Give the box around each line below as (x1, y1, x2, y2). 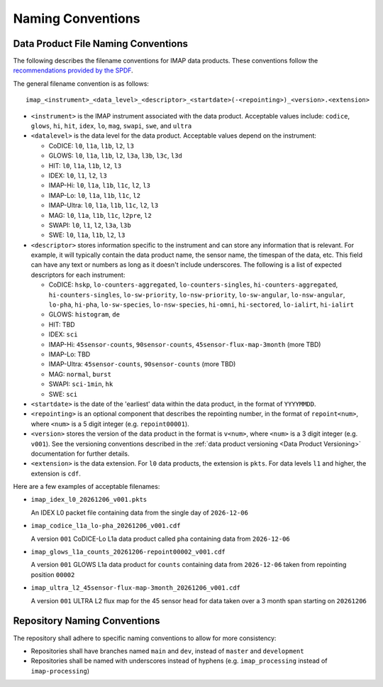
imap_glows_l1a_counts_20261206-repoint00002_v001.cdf (30, 548, 226, 556)
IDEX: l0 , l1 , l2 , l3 (48, 171, 108, 180)
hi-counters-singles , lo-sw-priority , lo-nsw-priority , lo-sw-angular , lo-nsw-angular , (48, 290, 345, 299)
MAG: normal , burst (48, 370, 111, 378)
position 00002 (30, 570, 75, 578)
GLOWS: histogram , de (48, 310, 121, 319)
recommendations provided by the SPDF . (13, 66, 134, 75)
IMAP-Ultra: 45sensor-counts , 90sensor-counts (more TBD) (48, 360, 236, 368)
